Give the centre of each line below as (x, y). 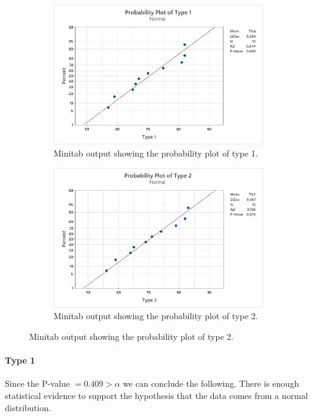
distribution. (28, 407)
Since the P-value (37, 383)
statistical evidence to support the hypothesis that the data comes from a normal (156, 396)
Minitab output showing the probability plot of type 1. (156, 153)
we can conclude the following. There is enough (211, 383)
